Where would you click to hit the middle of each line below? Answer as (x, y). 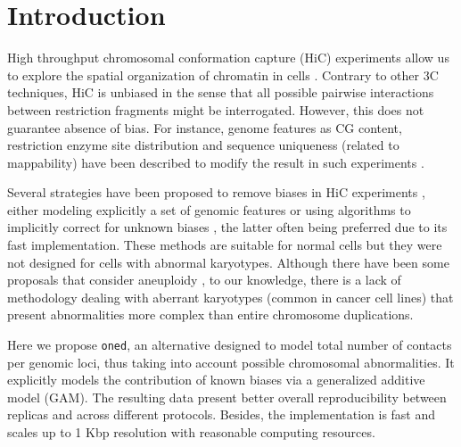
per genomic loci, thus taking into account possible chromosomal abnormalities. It (231, 362)
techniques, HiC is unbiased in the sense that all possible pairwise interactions (221, 92)
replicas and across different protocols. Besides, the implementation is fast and (222, 414)
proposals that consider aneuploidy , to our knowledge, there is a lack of (204, 280)
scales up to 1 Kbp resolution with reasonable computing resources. (191, 432)
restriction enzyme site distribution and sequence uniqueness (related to (203, 145)
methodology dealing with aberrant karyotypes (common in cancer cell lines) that (230, 297)
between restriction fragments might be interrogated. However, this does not (216, 109)
